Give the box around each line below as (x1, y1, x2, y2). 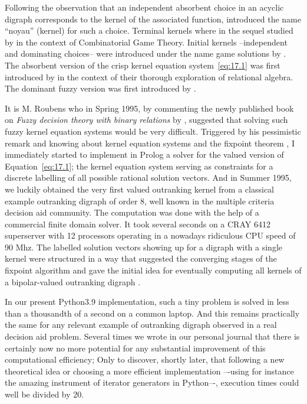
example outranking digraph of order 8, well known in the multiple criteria (5, 194, 275, 207)
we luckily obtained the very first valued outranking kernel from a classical (5, 183, 274, 195)
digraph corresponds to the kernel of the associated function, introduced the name (5, 12, 301, 25)
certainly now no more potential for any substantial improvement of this (5, 341, 266, 354)
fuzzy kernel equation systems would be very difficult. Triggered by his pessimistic (5, 125, 301, 137)
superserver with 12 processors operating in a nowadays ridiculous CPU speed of (5, 229, 296, 242)
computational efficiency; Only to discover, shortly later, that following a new (5, 353, 285, 366)
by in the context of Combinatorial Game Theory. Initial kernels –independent (5, 35, 288, 48)
